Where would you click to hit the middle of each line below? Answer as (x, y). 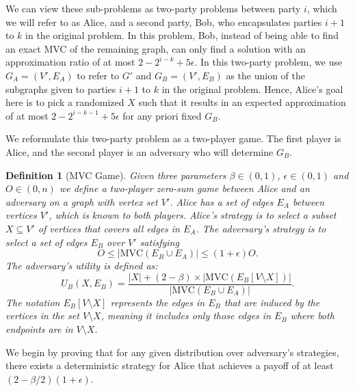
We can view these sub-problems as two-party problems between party (153, 8)
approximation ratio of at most (70, 62)
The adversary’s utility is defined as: (82, 266)
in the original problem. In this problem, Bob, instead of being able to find (182, 35)
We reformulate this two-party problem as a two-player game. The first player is (173, 138)
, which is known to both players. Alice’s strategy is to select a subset (193, 215)
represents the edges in (158, 302)
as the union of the (265, 75)
